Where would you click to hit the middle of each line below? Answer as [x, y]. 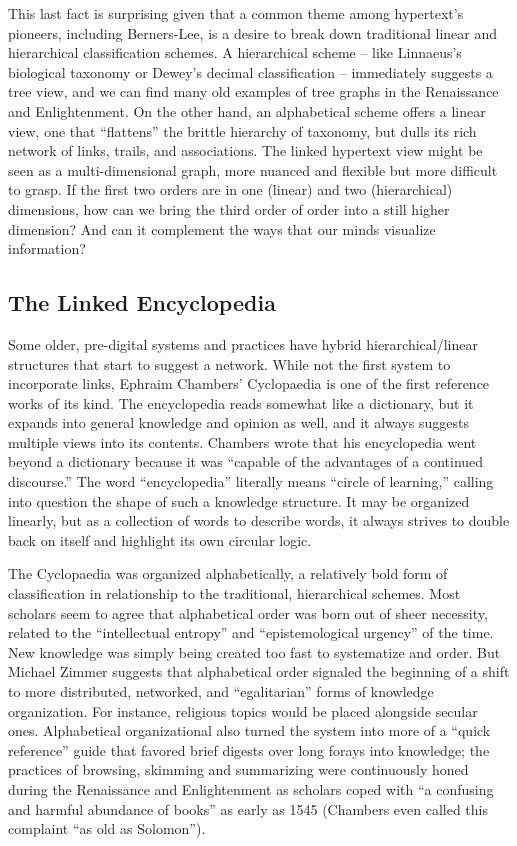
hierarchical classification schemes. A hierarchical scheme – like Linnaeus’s [235, 52]
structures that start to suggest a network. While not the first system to [229, 363]
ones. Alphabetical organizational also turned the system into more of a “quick [249, 730]
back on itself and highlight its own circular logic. [160, 539]
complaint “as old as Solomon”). [107, 828]
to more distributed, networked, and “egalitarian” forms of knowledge [221, 691]
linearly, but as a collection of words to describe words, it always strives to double [259, 520]
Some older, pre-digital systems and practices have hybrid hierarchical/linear [243, 343]
